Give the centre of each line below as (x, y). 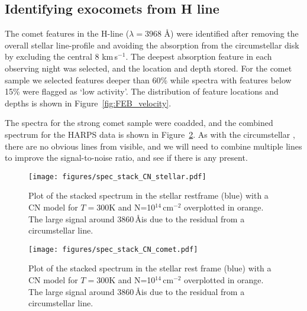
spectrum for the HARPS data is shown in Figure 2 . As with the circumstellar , (150, 134)
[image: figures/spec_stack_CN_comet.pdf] (113, 249)
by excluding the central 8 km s (62, 56)
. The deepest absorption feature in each (199, 56)
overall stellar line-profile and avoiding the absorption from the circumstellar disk (152, 45)
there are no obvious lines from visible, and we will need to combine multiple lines (153, 146)
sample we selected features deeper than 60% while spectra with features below (148, 80)
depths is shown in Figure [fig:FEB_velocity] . (88, 103)
